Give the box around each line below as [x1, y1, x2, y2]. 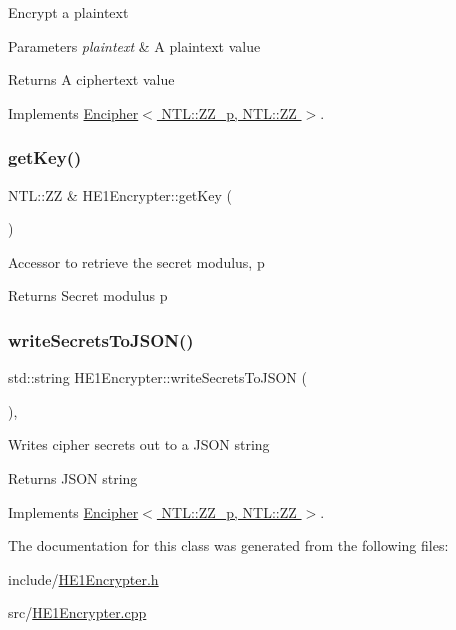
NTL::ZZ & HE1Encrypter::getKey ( [8, 184, 232, 205]
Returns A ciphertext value [8, 69, 175, 90]
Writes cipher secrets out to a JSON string [8, 434, 270, 455]
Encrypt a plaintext [8, 2, 129, 22]
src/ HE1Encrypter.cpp [8, 602, 147, 623]
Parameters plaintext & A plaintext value [8, 35, 261, 56]
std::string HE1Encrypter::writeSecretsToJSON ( [8, 367, 307, 388]
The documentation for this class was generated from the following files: [8, 535, 449, 556]
